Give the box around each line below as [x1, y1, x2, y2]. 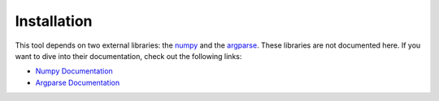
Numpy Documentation [35, 66, 113, 76]
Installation [15, 12, 93, 30]
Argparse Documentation [35, 78, 120, 87]
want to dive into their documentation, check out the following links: [15, 51, 242, 61]
